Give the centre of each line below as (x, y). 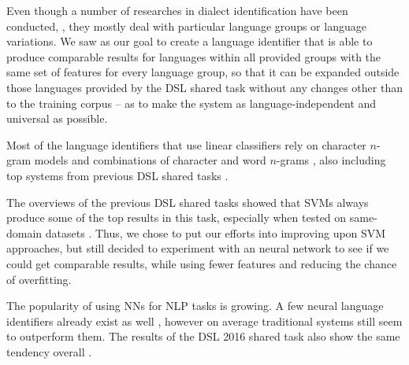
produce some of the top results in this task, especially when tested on (177, 218)
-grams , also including (331, 160)
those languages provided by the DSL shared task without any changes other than (204, 87)
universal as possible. (57, 118)
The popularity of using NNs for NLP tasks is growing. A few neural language (195, 306)
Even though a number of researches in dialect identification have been (177, 10)
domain (24, 232)
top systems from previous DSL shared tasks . (117, 175)
